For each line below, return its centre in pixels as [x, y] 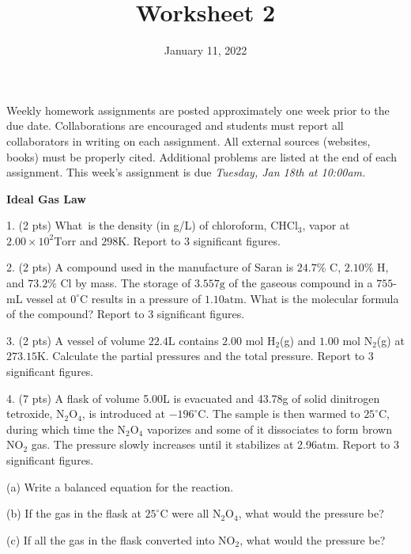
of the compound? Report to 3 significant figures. [126, 314]
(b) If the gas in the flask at [74, 513]
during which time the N [66, 429]
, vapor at [326, 225]
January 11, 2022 [205, 50]
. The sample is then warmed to [283, 414]
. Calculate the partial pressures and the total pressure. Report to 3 [209, 356]
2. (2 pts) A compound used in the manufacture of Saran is [150, 267]
